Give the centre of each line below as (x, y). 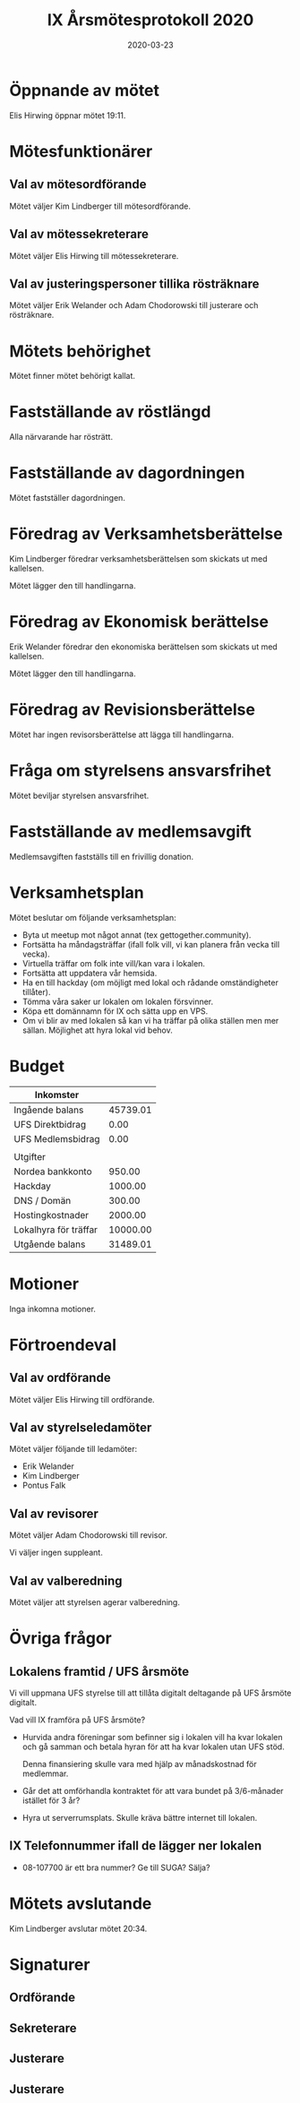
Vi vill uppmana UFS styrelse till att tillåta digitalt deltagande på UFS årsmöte (150, 1693)
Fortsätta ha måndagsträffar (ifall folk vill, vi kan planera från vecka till (151, 944)
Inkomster (56, 1094)
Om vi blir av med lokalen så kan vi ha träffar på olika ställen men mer (150, 1020)
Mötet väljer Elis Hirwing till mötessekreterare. (94, 255)
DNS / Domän (43, 1200)
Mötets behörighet (80, 351)
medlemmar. (45, 1773)
